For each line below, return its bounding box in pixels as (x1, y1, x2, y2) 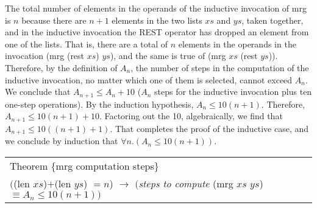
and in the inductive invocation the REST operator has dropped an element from (5, 26, 309, 38)
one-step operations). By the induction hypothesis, (5, 97, 194, 110)
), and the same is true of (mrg (110, 49, 226, 62)
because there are (21, 13, 87, 26)
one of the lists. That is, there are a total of (5, 37, 168, 50)
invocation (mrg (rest (5, 49, 85, 62)
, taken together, (241, 13, 304, 26)
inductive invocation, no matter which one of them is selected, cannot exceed (5, 73, 293, 86)
